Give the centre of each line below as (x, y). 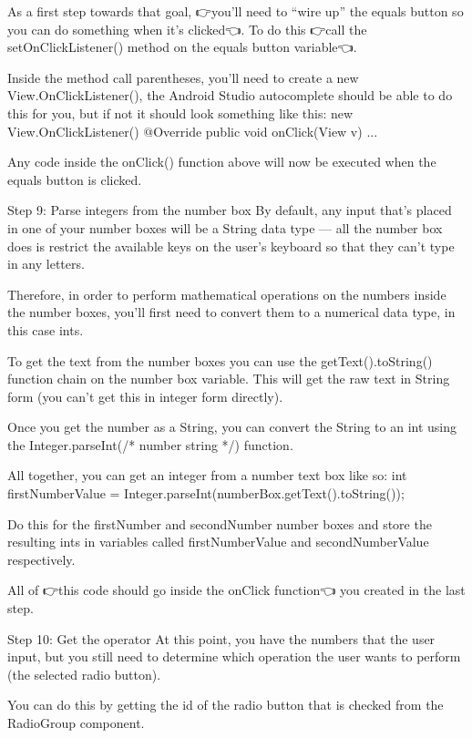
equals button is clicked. (75, 179)
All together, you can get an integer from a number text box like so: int (207, 475)
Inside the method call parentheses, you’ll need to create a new (183, 77)
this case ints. (46, 329)
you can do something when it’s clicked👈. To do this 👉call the (187, 29)
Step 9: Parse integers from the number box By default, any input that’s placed (230, 210)
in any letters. (46, 264)
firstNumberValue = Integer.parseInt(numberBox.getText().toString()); (206, 493)
